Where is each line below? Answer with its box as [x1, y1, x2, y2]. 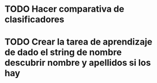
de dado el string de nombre [4, 47, 122, 58]
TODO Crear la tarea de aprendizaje [4, 36, 153, 48]
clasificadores [4, 14, 64, 25]
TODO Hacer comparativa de [4, 3, 125, 15]
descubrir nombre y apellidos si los [4, 57, 151, 68]
